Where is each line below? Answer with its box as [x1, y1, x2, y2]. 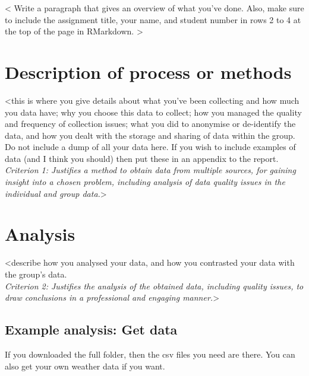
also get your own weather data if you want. [5, 359, 165, 372]
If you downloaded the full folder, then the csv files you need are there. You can [5, 348, 295, 360]
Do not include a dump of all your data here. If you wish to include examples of [5, 141, 296, 153]
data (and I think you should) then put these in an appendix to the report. [5, 152, 279, 164]
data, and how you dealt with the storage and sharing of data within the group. [5, 129, 295, 141]
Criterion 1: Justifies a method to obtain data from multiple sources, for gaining [5, 164, 296, 176]
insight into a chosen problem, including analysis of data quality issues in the [5, 176, 285, 188]
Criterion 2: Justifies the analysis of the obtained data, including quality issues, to [5, 279, 304, 292]
